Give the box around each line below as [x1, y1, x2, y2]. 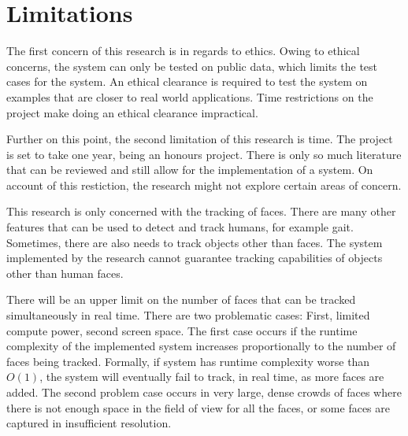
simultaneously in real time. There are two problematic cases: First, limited [6, 307, 370, 323]
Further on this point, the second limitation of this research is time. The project [6, 131, 393, 147]
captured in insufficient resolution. [6, 415, 172, 431]
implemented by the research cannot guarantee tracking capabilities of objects [6, 249, 383, 266]
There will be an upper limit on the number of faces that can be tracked [6, 291, 356, 308]
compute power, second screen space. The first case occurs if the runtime [6, 322, 358, 338]
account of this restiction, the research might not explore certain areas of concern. [6, 176, 402, 193]
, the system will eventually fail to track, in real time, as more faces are [39, 368, 384, 385]
